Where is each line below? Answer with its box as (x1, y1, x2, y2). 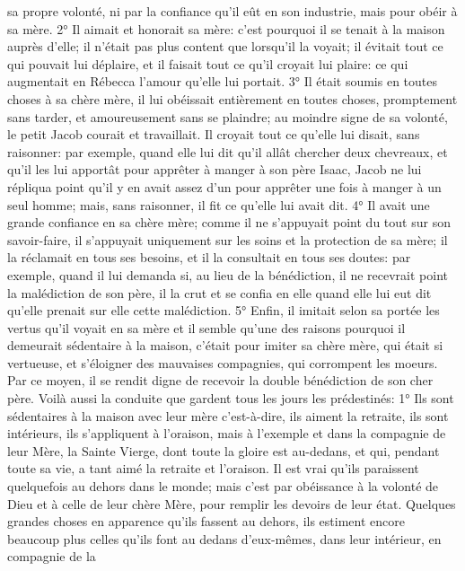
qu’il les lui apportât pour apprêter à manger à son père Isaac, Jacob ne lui (7, 160, 422, 179)
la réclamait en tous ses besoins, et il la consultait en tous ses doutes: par (7, 248, 411, 267)
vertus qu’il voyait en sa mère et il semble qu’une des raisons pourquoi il (7, 318, 406, 337)
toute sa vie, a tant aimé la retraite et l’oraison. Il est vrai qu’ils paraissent (7, 459, 419, 478)
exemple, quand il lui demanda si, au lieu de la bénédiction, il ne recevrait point (7, 265, 448, 284)
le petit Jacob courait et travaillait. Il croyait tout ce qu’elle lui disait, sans (7, 125, 420, 144)
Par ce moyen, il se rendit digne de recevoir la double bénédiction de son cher (7, 371, 434, 390)
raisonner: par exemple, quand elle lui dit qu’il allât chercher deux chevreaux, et (7, 142, 448, 161)
